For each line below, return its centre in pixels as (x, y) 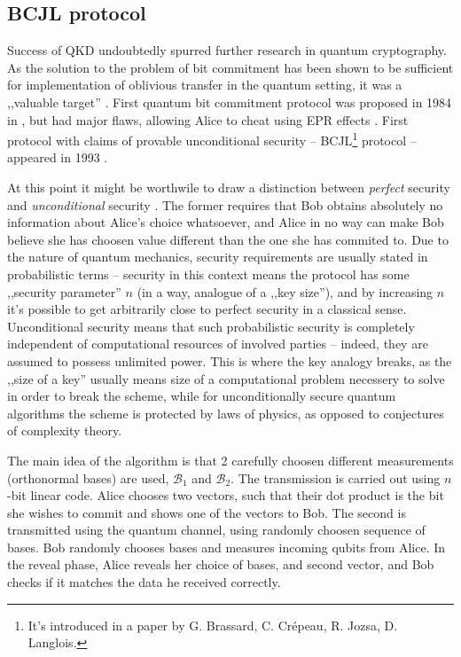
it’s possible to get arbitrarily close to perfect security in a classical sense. (207, 309)
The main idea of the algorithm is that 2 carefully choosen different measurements (230, 460)
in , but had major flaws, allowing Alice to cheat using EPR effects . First (208, 119)
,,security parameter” (64, 291)
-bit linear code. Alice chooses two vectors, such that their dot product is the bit (226, 495)
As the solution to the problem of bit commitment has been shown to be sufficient (230, 67)
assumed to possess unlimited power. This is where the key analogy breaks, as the (230, 360)
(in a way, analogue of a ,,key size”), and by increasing (285, 291)
